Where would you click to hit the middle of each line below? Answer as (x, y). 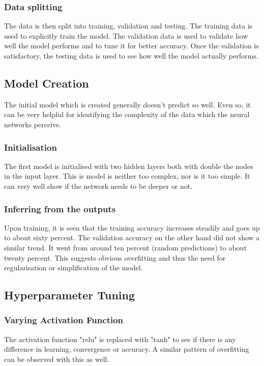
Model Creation (47, 83)
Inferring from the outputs (60, 208)
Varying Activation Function (64, 320)
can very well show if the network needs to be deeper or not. (98, 186)
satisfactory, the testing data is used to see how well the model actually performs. (131, 55)
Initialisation (31, 147)
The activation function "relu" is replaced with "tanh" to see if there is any (120, 339)
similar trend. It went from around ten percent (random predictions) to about (125, 247)
